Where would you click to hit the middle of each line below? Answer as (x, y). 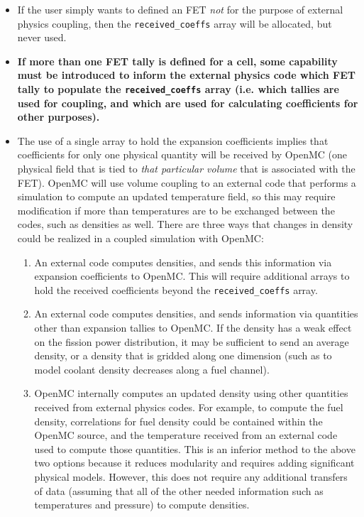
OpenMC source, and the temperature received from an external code (186, 435)
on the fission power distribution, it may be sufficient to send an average (192, 341)
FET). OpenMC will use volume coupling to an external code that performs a (187, 182)
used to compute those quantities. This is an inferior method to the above (195, 448)
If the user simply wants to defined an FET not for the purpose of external (180, 9)
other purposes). (59, 117)
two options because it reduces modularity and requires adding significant (194, 463)
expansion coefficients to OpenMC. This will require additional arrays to (192, 276)
